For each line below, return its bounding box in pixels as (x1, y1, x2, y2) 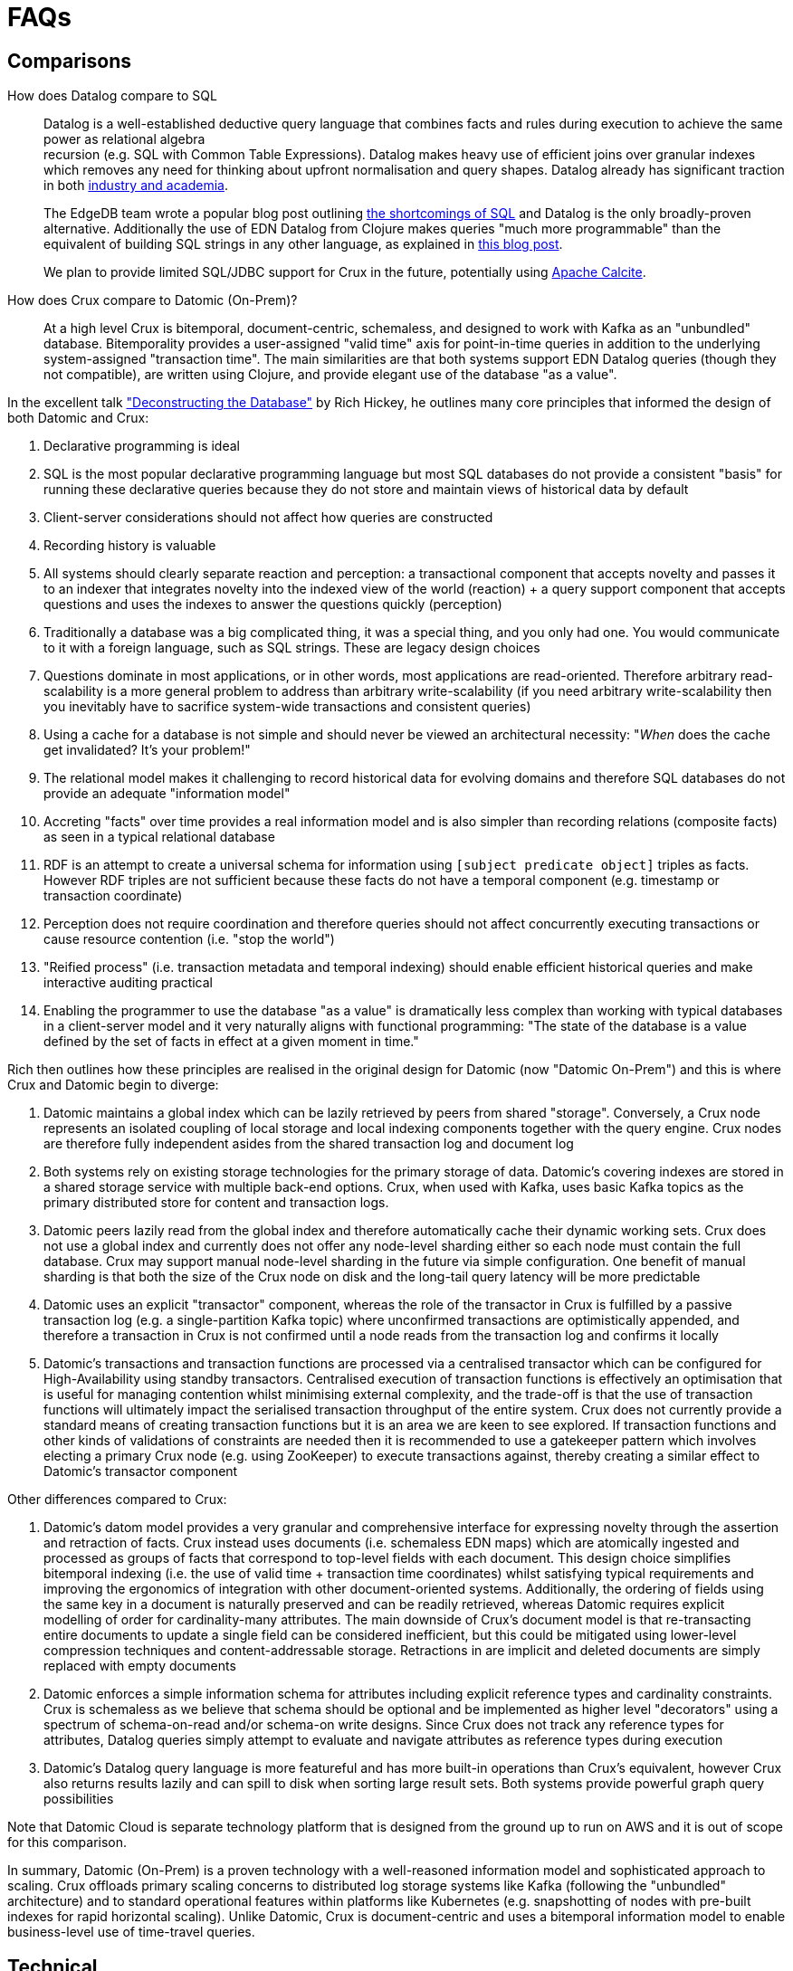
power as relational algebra (43, 131, 205, 148)
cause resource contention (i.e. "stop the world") (43, 931, 335, 947)
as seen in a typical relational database (43, 829, 275, 845)
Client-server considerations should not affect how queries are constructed (43, 509, 493, 526)
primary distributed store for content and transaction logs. (43, 1195, 389, 1211)
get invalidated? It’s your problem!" (43, 742, 251, 758)
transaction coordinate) (43, 888, 183, 904)
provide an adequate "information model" (43, 786, 291, 802)
